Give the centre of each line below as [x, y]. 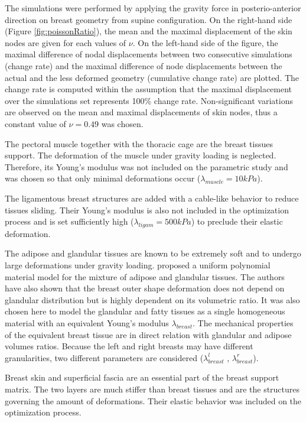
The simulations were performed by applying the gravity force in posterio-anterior [153, 8]
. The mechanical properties [243, 323]
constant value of [35, 123]
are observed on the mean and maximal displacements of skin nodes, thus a [141, 112]
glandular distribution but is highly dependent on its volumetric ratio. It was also [152, 299]
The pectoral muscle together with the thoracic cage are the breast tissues [139, 143]
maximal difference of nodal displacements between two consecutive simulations [149, 54]
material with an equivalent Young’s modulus [87, 323]
